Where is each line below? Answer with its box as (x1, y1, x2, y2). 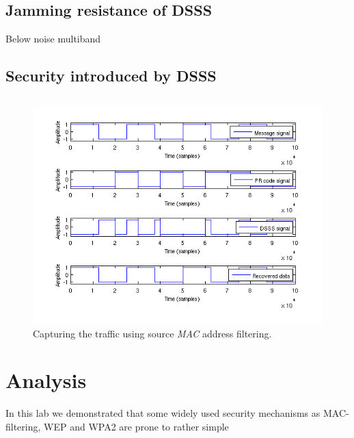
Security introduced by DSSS (5, 65, 217, 86)
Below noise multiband (5, 31, 101, 46)
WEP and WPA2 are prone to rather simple (44, 419, 229, 433)
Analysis (5, 366, 87, 394)
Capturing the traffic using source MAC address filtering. (33, 326, 272, 340)
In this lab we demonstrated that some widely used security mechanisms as (5, 406, 321, 420)
